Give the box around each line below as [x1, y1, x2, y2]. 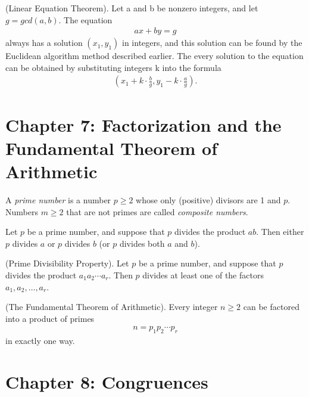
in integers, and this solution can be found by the [122, 36, 302, 49]
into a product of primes [5, 312, 95, 324]
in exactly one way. [5, 334, 75, 347]
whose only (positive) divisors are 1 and [136, 193, 281, 206]
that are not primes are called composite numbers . [66, 205, 248, 218]
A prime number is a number [5, 193, 111, 206]
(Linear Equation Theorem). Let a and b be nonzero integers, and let [5, 2, 258, 14]
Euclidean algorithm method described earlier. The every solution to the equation [5, 49, 304, 62]
